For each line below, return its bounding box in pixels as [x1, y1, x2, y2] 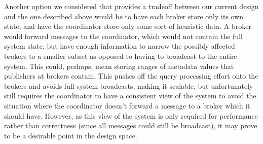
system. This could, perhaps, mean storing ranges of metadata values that [4, 60, 234, 71]
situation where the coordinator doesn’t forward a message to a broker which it [4, 100, 250, 111]
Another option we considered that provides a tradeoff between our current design [4, 1, 259, 11]
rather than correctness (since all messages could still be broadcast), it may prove [4, 120, 257, 131]
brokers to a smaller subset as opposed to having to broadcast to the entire [4, 50, 237, 61]
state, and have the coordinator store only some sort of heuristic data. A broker [4, 21, 251, 31]
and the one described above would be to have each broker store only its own [4, 11, 244, 21]
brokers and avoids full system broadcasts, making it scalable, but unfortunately [4, 80, 253, 91]
